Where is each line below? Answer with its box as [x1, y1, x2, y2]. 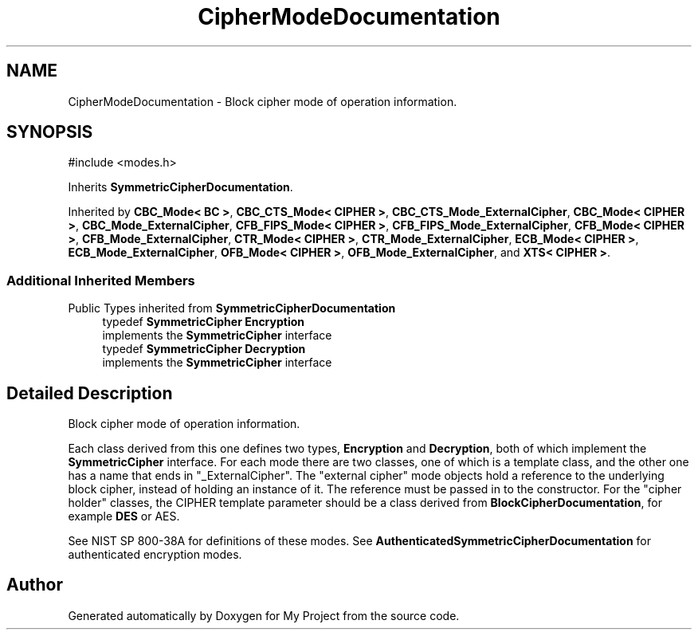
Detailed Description [6, 383, 173, 403]
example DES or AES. [68, 509, 180, 524]
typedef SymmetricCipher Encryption [102, 315, 305, 329]
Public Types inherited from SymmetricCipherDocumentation [68, 301, 396, 316]
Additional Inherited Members [6, 272, 195, 289]
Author [6, 575, 63, 595]
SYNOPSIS [6, 122, 93, 143]
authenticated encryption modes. [68, 548, 242, 562]
